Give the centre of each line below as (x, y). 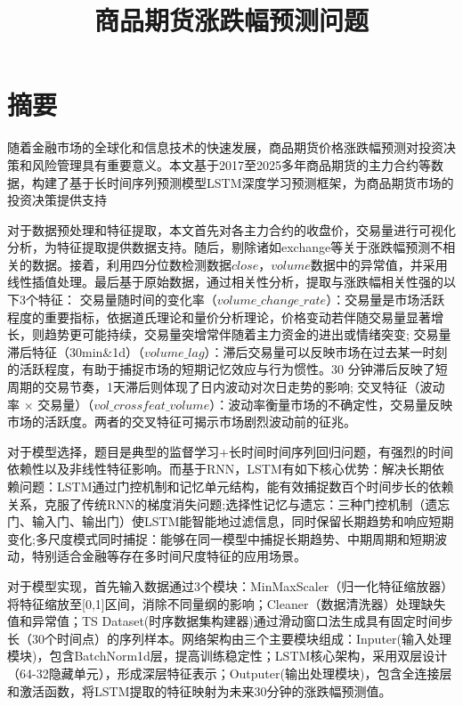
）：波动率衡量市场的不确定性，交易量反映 (331, 404)
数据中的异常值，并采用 (379, 264)
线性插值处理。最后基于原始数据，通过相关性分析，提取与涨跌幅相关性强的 (225, 282)
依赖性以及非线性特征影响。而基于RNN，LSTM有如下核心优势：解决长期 (219, 469)
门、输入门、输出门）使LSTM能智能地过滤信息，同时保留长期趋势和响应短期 (231, 521)
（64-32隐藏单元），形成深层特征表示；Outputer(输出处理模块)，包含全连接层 (230, 673)
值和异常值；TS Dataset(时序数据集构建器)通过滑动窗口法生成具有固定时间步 (230, 621)
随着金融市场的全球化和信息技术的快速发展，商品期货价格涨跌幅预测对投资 (225, 147)
